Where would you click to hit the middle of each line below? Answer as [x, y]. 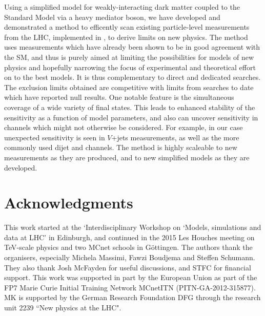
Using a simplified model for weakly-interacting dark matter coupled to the [122, 7]
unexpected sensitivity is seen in [55, 137]
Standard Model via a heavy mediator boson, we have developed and [112, 17]
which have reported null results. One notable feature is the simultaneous [119, 97]
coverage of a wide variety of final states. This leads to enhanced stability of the [130, 107]
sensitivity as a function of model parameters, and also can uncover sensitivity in [131, 117]
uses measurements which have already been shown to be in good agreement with [132, 47]
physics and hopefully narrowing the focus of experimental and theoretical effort [130, 67]
